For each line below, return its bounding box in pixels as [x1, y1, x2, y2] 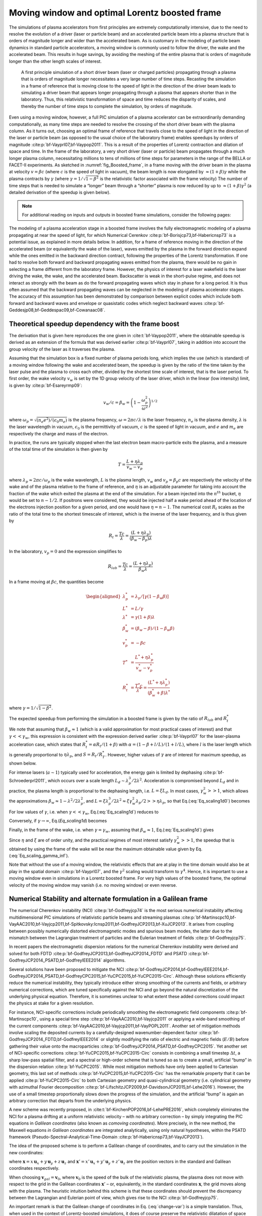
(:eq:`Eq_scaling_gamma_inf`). [9, 853, 69, 858]
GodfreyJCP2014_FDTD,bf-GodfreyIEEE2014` [9, 1037, 100, 1042]
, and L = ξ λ [83, 798, 109, 804]
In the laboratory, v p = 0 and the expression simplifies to [9, 548, 122, 555]
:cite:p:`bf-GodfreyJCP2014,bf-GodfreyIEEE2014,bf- [125, 966, 229, 972]
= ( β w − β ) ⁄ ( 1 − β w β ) [130, 626, 175, 632]
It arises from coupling [188, 921, 234, 927]
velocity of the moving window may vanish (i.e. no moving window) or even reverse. [9, 882, 177, 888]
